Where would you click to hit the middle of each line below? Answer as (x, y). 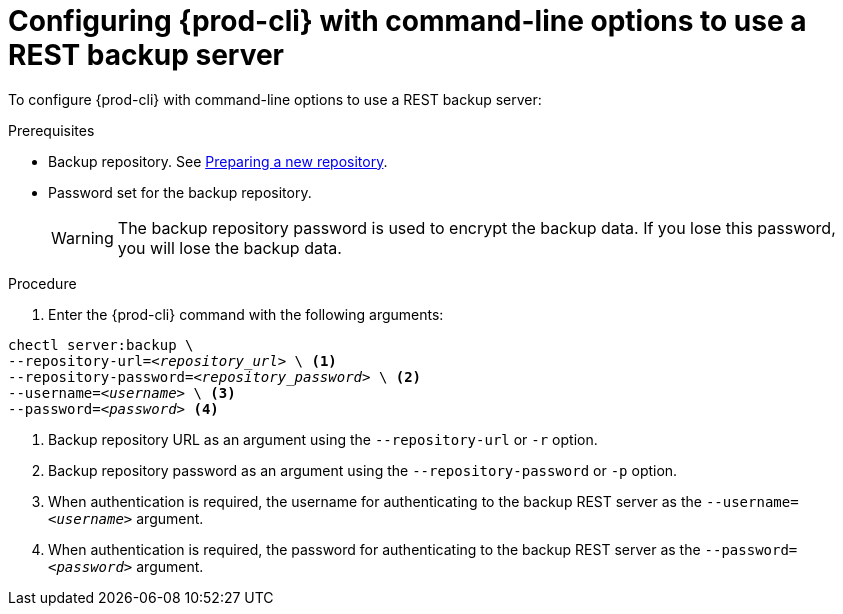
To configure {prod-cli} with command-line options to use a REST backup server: (275, 99)
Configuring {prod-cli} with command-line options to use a (407, 21)
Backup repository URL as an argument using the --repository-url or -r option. (323, 439)
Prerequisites (51, 130)
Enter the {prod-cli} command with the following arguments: (246, 314)
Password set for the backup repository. (180, 192)
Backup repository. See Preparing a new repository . (218, 161)
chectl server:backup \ (101, 344)
